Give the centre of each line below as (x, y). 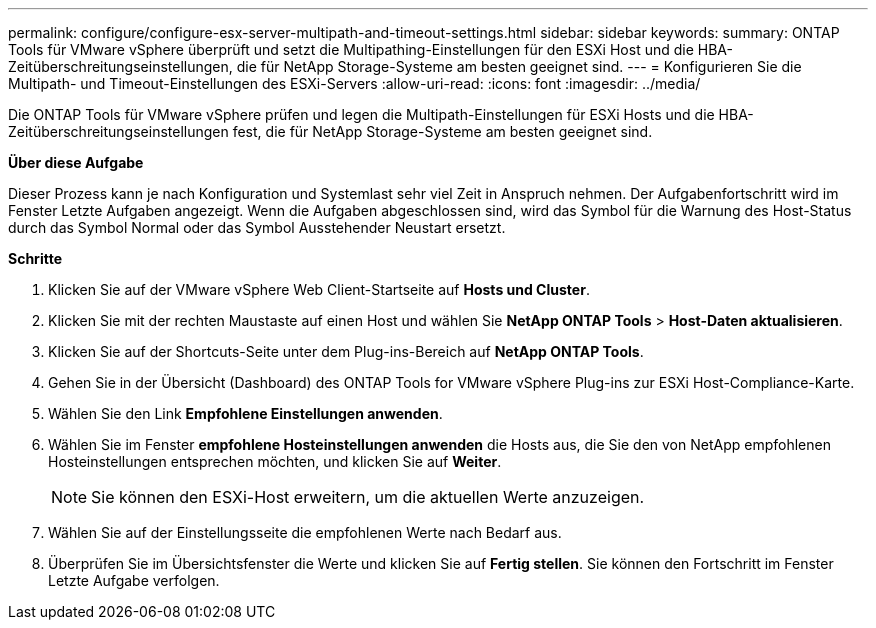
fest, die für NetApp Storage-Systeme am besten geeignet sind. (442, 131)
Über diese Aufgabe (76, 162)
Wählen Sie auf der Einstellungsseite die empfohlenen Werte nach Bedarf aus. (305, 532)
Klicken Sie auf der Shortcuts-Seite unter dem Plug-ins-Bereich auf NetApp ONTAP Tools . (346, 351)
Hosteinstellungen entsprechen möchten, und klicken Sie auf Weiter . (275, 461)
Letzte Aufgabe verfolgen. (134, 580)
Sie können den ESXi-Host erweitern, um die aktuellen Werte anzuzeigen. (368, 497)
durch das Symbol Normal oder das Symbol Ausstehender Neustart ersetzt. (257, 227)
